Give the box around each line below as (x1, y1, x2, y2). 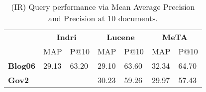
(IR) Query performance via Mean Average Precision (11, 1, 195, 12)
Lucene (106, 31, 135, 43)
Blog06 (8, 60, 35, 71)
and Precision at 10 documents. (48, 12, 158, 24)
